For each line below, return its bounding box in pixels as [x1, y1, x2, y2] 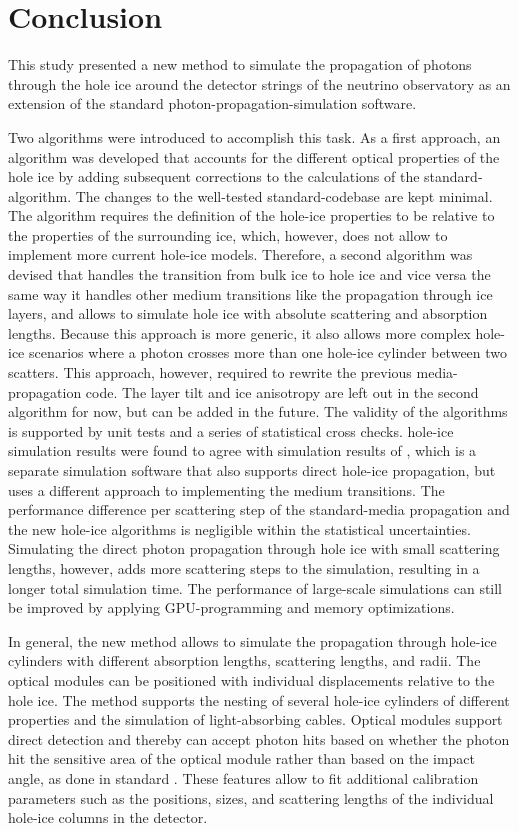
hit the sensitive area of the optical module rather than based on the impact [8, 748, 476, 769]
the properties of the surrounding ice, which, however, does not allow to [8, 224, 448, 245]
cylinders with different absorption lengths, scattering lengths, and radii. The [8, 650, 481, 671]
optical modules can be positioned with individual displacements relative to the [8, 669, 495, 690]
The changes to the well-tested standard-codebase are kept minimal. [75, 185, 493, 206]
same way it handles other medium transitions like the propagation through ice [8, 283, 493, 304]
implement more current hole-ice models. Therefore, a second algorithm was [8, 244, 473, 265]
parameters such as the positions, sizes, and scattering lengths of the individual [8, 787, 494, 808]
